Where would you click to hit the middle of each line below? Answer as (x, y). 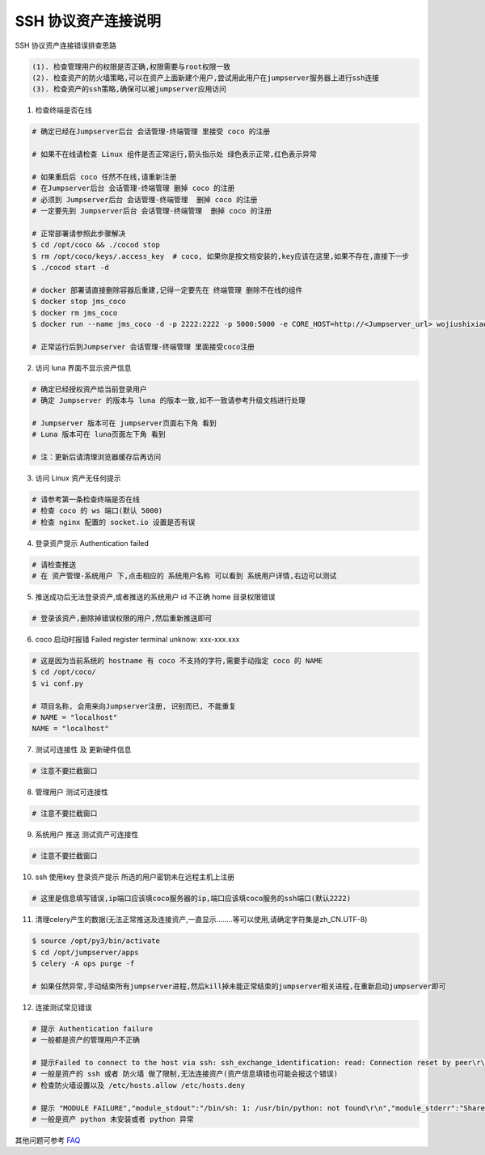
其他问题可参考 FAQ (48, 1140)
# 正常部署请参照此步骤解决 (79, 233)
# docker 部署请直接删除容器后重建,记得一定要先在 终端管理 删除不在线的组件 (167, 290)
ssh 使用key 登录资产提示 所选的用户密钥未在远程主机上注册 (135, 877)
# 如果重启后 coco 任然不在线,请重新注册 (104, 177)
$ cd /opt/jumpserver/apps (85, 952)
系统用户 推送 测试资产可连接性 (87, 835)
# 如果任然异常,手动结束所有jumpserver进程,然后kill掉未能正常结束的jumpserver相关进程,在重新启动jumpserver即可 (239, 986)
